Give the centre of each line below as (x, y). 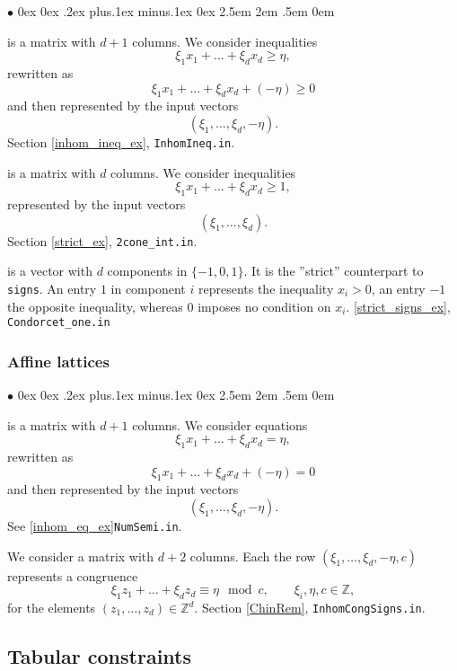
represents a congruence (73, 575)
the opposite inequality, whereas (95, 306)
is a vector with (50, 271)
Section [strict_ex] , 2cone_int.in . (102, 240)
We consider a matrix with (81, 556)
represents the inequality (266, 288)
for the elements (52, 607)
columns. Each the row (253, 556)
